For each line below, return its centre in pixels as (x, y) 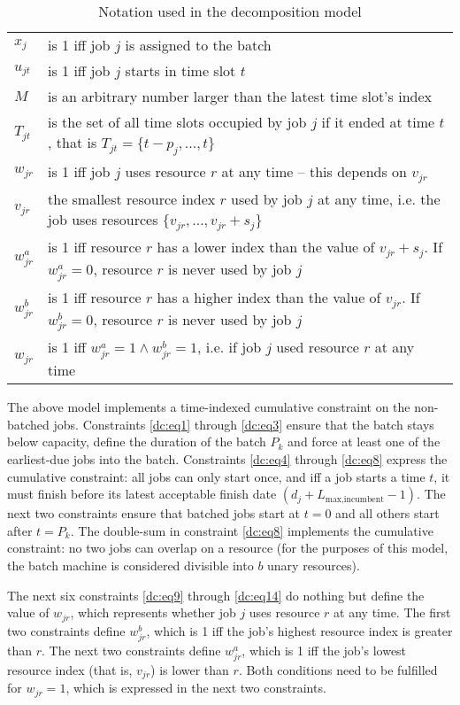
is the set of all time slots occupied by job (177, 122)
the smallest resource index (132, 199)
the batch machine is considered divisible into (130, 565)
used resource (318, 347)
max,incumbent (354, 499)
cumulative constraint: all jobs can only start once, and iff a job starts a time (216, 476)
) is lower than (190, 669)
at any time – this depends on (314, 172)
